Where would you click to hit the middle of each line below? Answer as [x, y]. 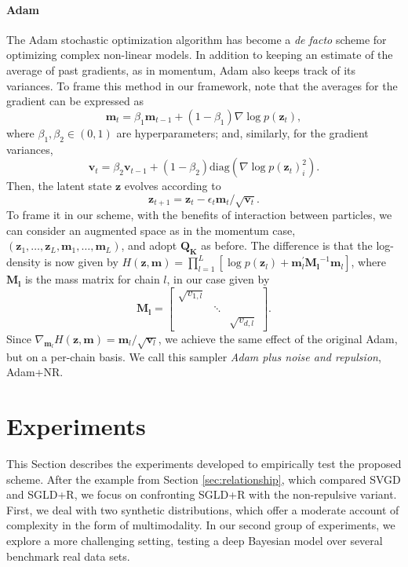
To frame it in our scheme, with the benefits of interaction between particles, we [199, 215]
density [24, 262]
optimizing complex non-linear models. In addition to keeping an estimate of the [200, 55]
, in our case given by [218, 279]
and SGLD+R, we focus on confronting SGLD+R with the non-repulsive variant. [202, 494]
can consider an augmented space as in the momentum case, [151, 230]
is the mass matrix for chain [92, 279]
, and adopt [149, 245]
